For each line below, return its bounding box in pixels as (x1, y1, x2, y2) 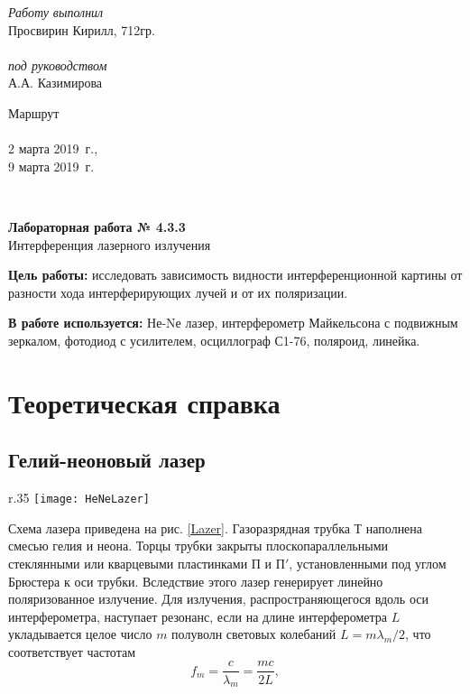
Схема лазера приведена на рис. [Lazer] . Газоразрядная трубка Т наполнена (8, 518, 423, 537)
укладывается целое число (8, 625, 152, 643)
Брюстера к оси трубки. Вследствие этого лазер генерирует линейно (8, 571, 383, 590)
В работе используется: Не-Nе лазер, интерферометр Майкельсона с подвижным (8, 313, 458, 332)
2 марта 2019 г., (8, 139, 98, 158)
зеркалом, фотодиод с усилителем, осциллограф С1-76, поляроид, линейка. (8, 330, 420, 349)
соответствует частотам (8, 642, 136, 661)
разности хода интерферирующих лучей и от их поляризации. (8, 282, 348, 301)
